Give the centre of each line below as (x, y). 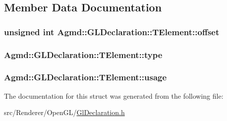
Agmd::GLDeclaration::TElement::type (83, 54)
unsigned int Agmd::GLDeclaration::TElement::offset (112, 31)
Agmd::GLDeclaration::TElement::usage (85, 77)
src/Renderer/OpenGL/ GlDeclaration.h (64, 112)
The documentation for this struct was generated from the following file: (114, 95)
